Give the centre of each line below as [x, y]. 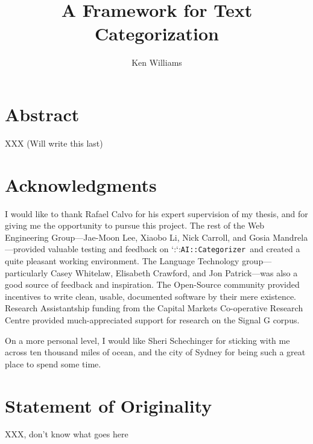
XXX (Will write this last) [54, 143]
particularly [27, 272]
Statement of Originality [109, 405]
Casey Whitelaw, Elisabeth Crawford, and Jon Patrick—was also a [174, 272]
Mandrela [290, 237]
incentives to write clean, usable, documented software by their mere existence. [151, 296]
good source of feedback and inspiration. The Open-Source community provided [152, 284]
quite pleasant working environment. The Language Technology [122, 261]
